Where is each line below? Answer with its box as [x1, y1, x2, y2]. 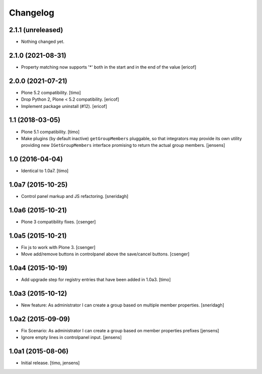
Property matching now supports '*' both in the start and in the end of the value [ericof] [21, 64, 196, 70]
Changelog [9, 7, 54, 18]
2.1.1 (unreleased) [9, 26, 63, 34]
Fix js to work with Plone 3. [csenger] [21, 244, 96, 250]
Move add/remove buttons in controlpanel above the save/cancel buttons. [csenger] [21, 251, 190, 257]
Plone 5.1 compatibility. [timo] [21, 129, 80, 135]
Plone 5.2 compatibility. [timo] [21, 89, 81, 95]
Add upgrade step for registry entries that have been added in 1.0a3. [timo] [21, 277, 171, 283]
